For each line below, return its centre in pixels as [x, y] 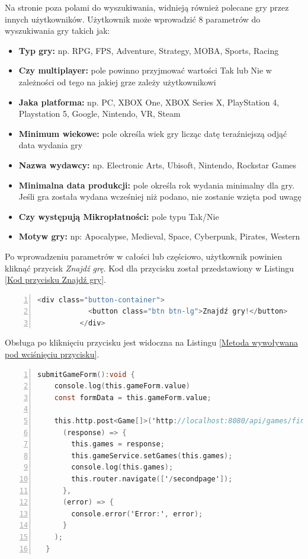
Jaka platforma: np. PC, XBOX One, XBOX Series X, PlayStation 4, [149, 102]
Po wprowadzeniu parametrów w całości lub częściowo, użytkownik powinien [144, 256]
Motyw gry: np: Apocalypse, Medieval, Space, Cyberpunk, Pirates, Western [159, 236]
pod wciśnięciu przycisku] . [52, 354]
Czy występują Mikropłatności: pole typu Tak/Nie [119, 216]
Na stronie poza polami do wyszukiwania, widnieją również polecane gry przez [147, 7]
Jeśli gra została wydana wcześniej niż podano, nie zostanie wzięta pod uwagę [160, 197]
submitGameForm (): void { [86, 374]
